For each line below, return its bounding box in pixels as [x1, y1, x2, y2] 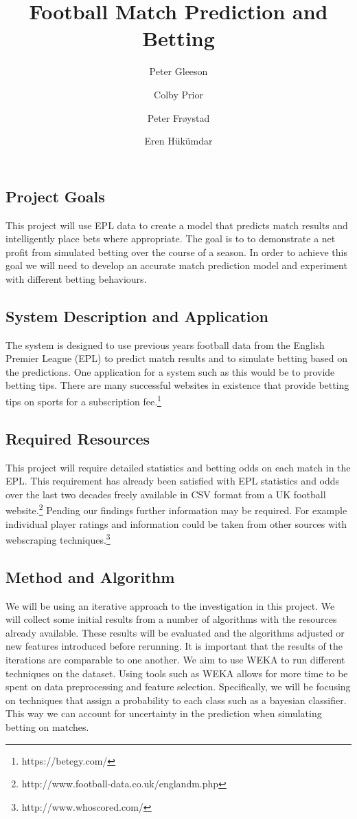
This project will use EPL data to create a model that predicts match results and [5, 217, 348, 232]
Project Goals [5, 185, 105, 206]
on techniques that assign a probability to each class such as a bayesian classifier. [5, 692, 347, 707]
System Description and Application [5, 305, 269, 326]
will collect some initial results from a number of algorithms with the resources [5, 612, 337, 626]
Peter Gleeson [149, 64, 208, 78]
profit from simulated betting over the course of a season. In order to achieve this [5, 244, 347, 259]
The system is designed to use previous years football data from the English [5, 337, 325, 352]
